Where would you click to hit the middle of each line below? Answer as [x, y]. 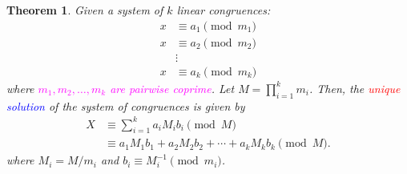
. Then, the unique [355, 88]
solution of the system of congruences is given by [126, 105]
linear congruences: [224, 10]
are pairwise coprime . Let [172, 88]
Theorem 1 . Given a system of [85, 10]
